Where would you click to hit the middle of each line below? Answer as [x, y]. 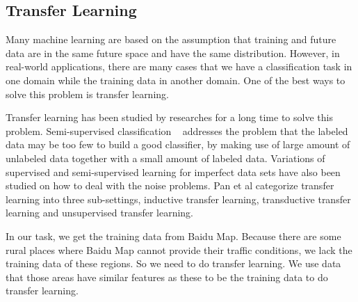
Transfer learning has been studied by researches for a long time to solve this [169, 117]
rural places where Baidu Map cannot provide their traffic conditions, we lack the [179, 249]
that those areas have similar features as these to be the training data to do [167, 277]
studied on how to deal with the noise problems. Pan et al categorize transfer [170, 185]
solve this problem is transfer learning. [87, 94]
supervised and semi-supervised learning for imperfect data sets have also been [173, 172]
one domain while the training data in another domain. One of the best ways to [176, 80]
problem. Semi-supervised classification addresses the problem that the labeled [177, 130]
